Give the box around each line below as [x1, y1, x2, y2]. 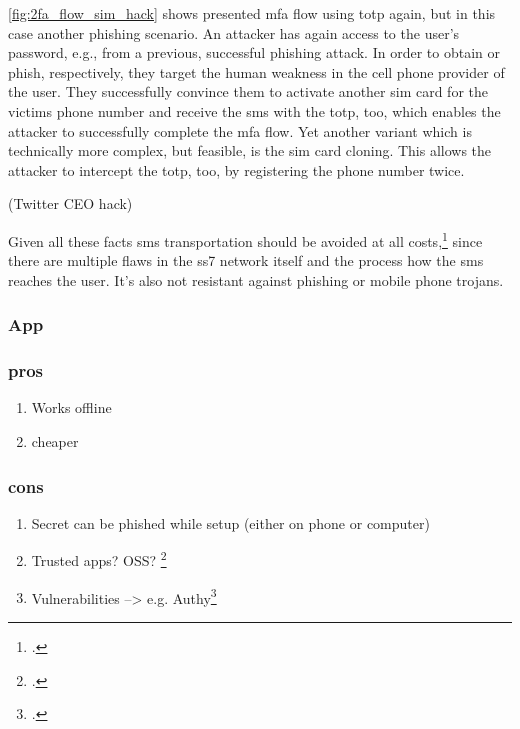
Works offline [31, 397, 112, 418]
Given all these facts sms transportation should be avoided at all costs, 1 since [8, 227, 483, 251]
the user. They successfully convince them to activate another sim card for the [8, 81, 489, 102]
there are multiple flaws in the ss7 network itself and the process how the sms [8, 250, 484, 271]
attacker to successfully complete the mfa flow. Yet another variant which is [8, 120, 472, 141]
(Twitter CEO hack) [8, 193, 133, 214]
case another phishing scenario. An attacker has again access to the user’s [8, 22, 460, 43]
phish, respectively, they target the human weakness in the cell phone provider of [8, 61, 505, 82]
